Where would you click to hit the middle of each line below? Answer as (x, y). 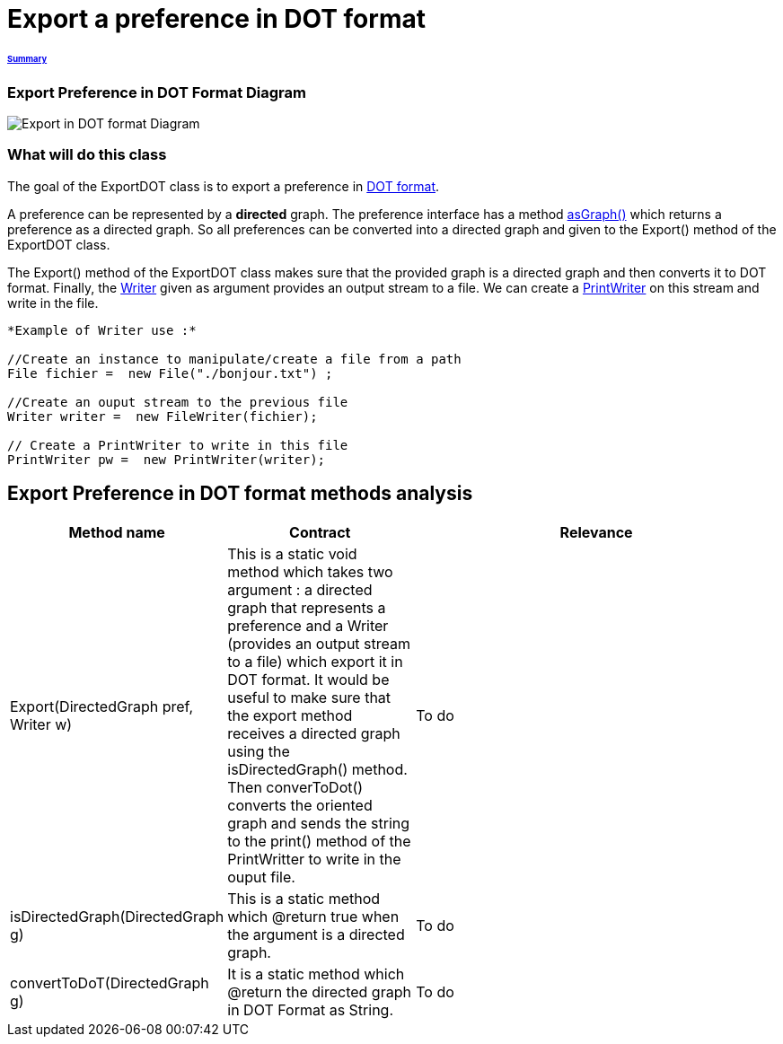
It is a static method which (316, 974)
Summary (27, 58)
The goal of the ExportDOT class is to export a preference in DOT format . (224, 186)
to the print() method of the (319, 841)
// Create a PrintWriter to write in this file (178, 445)
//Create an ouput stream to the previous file (178, 402)
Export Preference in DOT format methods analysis (240, 494)
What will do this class (87, 155)
